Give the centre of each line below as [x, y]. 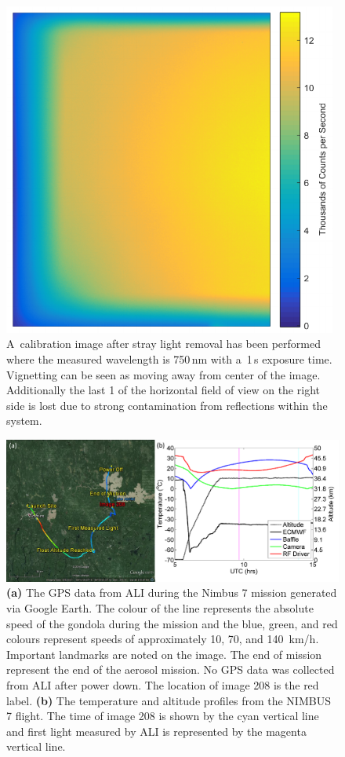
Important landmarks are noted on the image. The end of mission [164, 654]
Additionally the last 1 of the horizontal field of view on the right [163, 390]
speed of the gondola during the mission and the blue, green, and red [172, 623]
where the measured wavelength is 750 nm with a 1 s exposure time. [169, 358]
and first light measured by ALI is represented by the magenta [156, 731]
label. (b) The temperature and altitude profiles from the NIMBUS [169, 700]
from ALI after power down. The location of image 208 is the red [163, 684]
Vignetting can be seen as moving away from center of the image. [163, 374]
